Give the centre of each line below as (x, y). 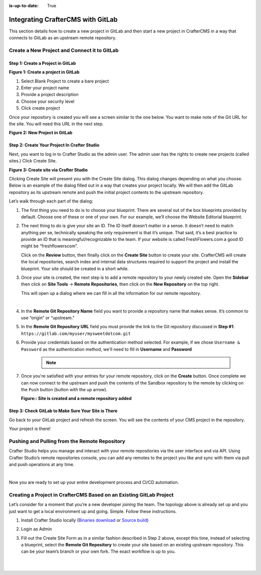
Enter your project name (45, 88)
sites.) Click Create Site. (33, 161)
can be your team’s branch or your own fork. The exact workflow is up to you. (98, 551)
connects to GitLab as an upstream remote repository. (63, 38)
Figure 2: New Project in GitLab (41, 133)
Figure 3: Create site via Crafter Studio (48, 170)
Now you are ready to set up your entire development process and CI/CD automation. (94, 482)
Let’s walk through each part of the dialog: (51, 201)
